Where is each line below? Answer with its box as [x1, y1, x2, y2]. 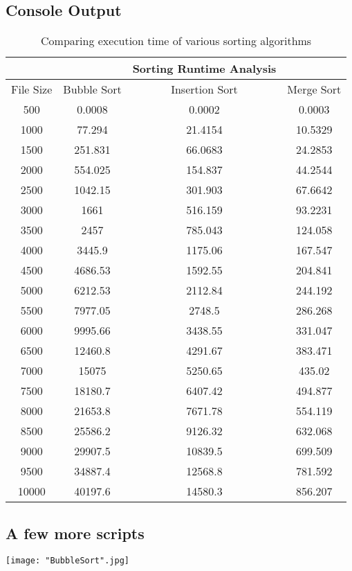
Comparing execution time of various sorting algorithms [41, 33, 312, 49]
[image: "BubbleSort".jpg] [6, 556, 129, 566]
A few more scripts [6, 522, 145, 543]
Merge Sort [287, 81, 342, 98]
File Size [11, 81, 53, 98]
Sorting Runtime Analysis [132, 60, 277, 77]
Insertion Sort [171, 81, 238, 98]
